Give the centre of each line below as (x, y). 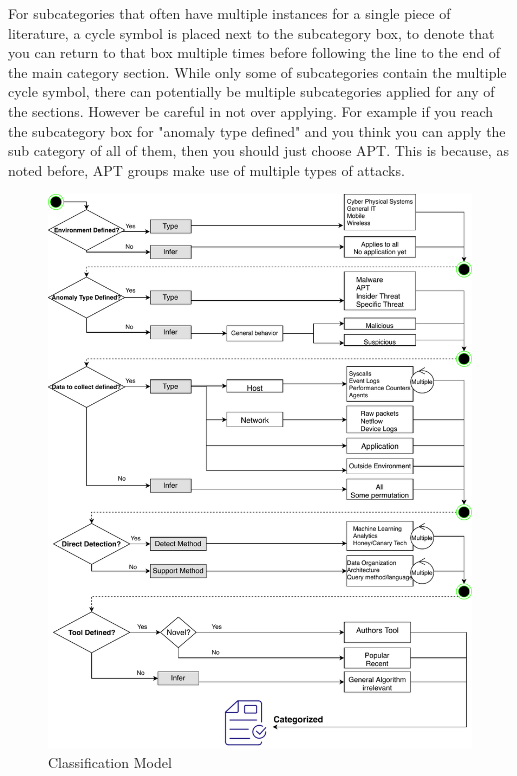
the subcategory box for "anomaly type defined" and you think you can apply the (257, 130)
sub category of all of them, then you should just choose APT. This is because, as (258, 150)
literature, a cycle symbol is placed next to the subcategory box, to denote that (251, 32)
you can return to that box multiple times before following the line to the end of (254, 52)
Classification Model (110, 762)
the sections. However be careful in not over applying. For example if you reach (251, 110)
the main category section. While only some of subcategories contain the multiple (257, 71)
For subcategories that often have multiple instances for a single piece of (229, 13)
